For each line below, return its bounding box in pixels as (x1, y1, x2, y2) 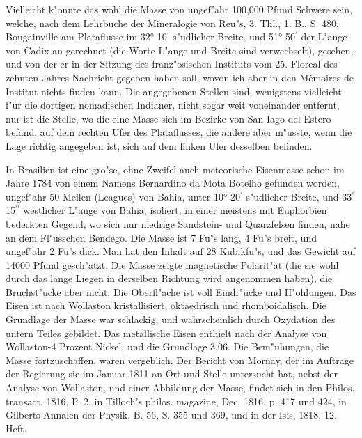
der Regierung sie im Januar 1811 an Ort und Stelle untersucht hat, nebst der (6, 366, 338, 381)
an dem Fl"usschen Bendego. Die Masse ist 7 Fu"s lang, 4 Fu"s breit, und (6, 230, 317, 244)
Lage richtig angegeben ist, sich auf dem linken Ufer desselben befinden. (6, 138, 313, 152)
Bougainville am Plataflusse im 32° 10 (6, 29, 167, 44)
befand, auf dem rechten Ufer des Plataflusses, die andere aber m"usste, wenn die (6, 125, 352, 139)
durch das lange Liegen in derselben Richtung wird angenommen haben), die (6, 271, 333, 286)
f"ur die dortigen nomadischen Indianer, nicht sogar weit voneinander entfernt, (6, 97, 340, 112)
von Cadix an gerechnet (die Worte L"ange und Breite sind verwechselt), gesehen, (6, 42, 354, 57)
